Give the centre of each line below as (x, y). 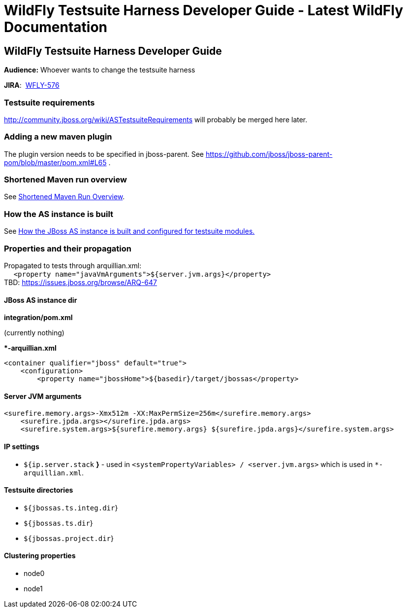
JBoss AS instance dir (41, 300)
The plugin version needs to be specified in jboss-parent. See (104, 154)
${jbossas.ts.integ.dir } (71, 507)
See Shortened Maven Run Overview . (64, 197)
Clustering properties (40, 556)
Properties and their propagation (68, 248)
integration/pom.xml (38, 318)
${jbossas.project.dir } (69, 538)
